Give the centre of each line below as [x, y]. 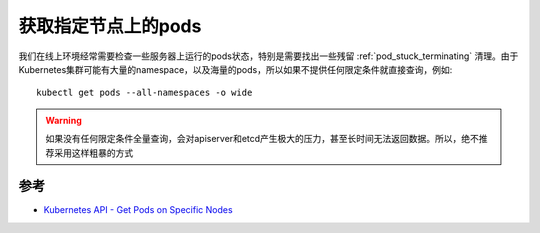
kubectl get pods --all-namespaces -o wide [144, 93]
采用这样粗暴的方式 [93, 152]
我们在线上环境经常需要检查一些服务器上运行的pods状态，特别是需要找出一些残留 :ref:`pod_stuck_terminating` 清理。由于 [268, 56]
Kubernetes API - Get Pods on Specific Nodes [138, 210]
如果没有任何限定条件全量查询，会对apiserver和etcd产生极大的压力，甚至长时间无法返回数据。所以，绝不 [262, 139]
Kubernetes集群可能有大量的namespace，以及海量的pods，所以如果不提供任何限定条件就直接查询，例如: [235, 69]
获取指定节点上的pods [110, 26]
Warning [63, 120]
